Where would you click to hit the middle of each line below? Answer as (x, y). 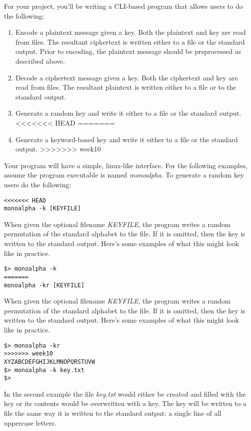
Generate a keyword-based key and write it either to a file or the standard (127, 139)
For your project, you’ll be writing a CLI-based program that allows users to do (124, 6)
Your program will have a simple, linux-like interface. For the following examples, (126, 165)
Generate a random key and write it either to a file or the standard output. (128, 113)
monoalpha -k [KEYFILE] (43, 209)
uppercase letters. (30, 422)
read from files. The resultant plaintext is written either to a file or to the (126, 87)
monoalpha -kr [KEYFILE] (44, 285)
